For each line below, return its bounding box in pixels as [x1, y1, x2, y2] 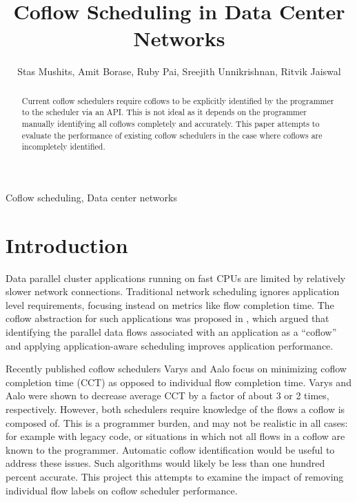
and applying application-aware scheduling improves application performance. [6, 338, 334, 352]
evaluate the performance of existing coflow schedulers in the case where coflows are [21, 129, 323, 141]
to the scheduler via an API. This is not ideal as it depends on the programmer [21, 106, 307, 118]
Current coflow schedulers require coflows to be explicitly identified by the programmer [21, 94, 334, 106]
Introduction [6, 230, 128, 259]
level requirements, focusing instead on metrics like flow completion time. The [6, 297, 334, 312]
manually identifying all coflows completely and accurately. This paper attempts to [21, 118, 320, 130]
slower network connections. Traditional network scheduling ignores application [6, 284, 340, 299]
